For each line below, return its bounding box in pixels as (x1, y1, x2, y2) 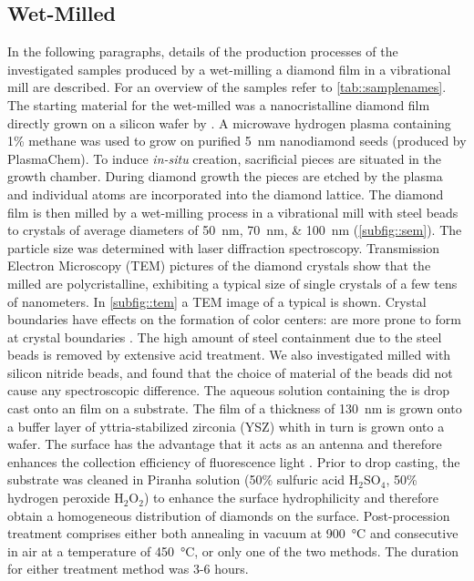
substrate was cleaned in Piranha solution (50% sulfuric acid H (7, 470, 359, 489)
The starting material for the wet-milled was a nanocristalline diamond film (7, 95, 430, 114)
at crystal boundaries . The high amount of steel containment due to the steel (7, 327, 442, 346)
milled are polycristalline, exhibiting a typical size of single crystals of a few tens (7, 273, 458, 292)
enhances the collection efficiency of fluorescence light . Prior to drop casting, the (7, 452, 460, 471)
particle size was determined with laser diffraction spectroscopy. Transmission (7, 238, 440, 257)
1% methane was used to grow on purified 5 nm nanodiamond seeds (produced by (7, 131, 467, 150)
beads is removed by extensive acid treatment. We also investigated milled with (7, 345, 451, 364)
